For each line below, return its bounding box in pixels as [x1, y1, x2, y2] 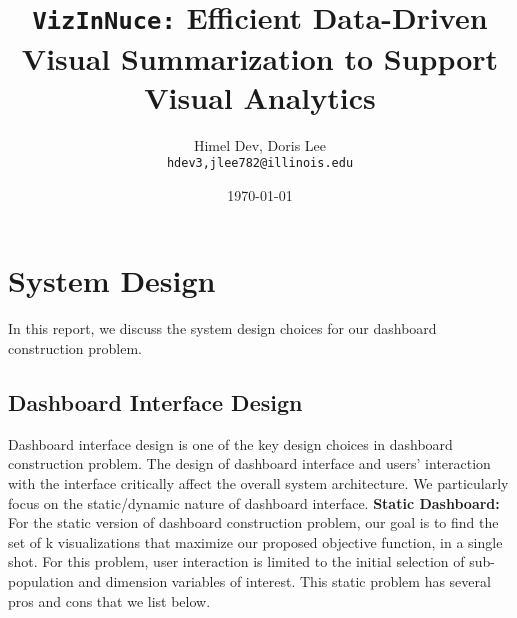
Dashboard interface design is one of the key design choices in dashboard [8, 433, 453, 454]
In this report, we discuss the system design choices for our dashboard [8, 318, 437, 339]
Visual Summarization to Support [21, 37, 499, 78]
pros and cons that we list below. [8, 590, 211, 611]
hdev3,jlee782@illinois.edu [166, 156, 354, 171]
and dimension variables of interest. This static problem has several [78, 570, 491, 591]
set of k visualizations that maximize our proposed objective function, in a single [8, 531, 503, 552]
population [8, 570, 74, 591]
